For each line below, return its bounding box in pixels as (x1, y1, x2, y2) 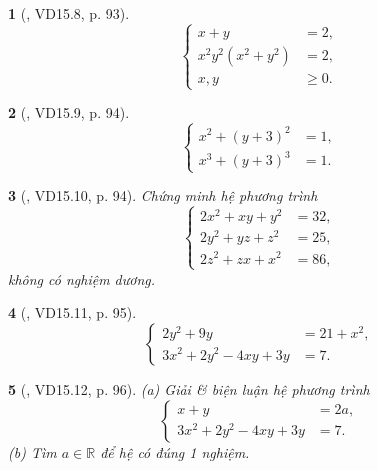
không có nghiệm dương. (8, 268, 156, 289)
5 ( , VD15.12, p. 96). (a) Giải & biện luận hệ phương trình (8, 378, 370, 399)
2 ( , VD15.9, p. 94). (8, 102, 130, 123)
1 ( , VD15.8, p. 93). (8, 3, 130, 23)
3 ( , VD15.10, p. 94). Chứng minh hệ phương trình (8, 185, 318, 206)
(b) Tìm (8, 441, 57, 462)
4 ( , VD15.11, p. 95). (8, 302, 137, 323)
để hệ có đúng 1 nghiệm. (100, 441, 250, 462)
